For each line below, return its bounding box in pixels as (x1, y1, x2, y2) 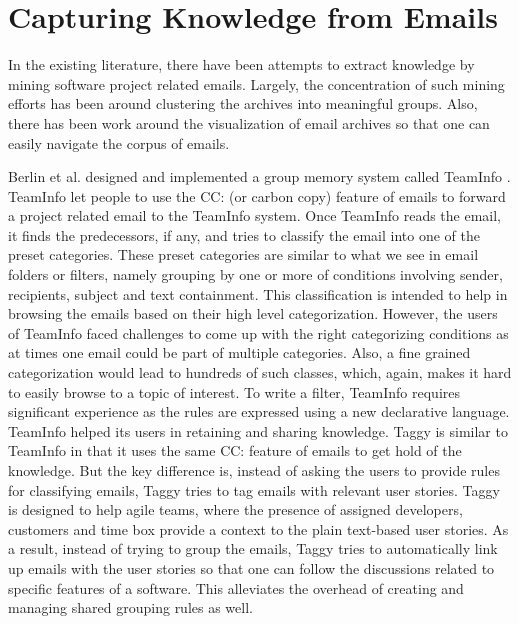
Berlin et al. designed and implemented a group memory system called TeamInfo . (8, 166, 511, 187)
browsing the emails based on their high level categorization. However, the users (8, 303, 498, 324)
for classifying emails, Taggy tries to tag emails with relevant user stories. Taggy (8, 479, 500, 500)
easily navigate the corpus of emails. (8, 132, 230, 153)
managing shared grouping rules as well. (8, 597, 253, 618)
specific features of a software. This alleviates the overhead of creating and (8, 577, 464, 598)
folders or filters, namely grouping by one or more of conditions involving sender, (8, 264, 503, 285)
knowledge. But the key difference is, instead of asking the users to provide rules (8, 460, 500, 480)
